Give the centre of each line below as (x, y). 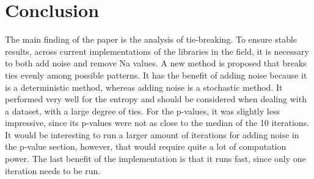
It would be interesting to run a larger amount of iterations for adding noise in (152, 134)
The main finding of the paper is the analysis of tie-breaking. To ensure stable (151, 39)
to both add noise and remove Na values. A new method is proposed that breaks (156, 63)
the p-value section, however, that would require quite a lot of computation (146, 146)
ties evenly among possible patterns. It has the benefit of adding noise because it (156, 75)
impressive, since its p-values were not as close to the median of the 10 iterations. (157, 123)
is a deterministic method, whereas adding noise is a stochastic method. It (144, 87)
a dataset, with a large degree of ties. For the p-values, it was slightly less (142, 111)
